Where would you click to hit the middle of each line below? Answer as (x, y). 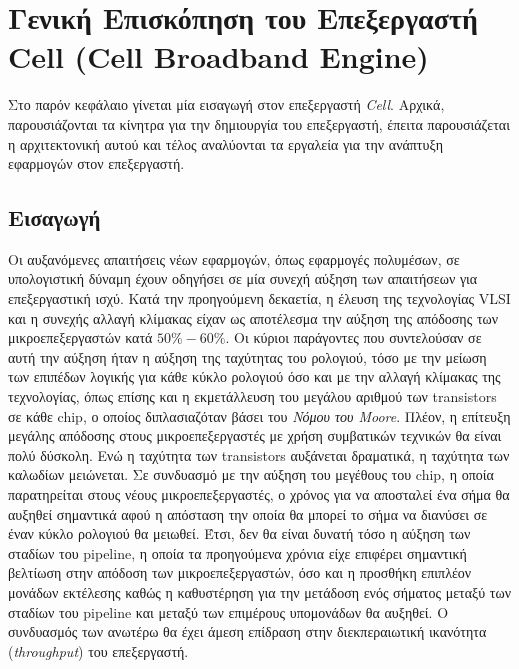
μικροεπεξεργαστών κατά (80, 337)
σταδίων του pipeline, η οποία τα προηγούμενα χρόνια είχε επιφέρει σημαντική (237, 552)
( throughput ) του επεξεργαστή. (98, 650)
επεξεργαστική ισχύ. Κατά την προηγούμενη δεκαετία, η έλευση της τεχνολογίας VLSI (259, 298)
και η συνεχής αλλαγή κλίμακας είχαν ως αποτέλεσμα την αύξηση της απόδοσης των (253, 317)
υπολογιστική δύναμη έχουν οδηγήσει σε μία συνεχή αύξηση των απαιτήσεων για (243, 278)
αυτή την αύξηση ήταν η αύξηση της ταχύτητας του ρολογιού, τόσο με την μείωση (247, 356)
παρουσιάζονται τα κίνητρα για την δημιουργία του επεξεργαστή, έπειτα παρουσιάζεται (259, 123)
